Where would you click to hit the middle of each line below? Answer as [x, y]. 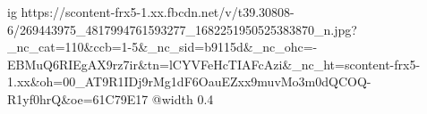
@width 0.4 [183, 98]
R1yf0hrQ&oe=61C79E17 [78, 98]
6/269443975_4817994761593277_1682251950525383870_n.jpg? [182, 29]
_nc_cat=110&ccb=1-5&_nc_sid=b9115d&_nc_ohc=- [162, 47]
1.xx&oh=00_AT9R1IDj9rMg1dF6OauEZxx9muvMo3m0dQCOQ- [189, 81]
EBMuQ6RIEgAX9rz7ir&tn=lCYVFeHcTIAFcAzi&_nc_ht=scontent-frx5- [214, 64]
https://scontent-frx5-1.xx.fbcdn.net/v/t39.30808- [158, 12]
